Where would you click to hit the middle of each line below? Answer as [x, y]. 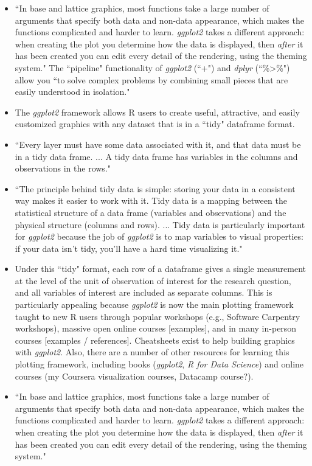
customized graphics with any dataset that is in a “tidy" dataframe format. [155, 124]
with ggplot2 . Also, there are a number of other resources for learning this [152, 352]
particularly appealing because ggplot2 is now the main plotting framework [154, 304]
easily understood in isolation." [72, 92]
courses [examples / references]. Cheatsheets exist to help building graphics [155, 340]
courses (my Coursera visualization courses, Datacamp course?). [134, 376]
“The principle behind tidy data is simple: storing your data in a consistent [155, 188]
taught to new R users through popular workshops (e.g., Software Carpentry [158, 316]
